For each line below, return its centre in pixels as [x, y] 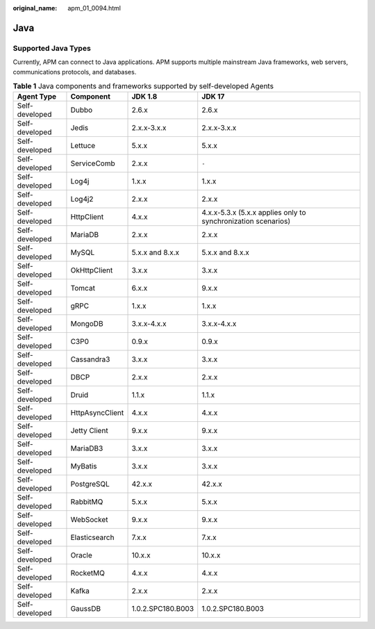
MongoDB [87, 324]
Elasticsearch [92, 537]
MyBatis [84, 466]
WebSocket [89, 520]
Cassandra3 [90, 359]
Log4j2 [82, 199]
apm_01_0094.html [94, 8]
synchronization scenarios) [246, 221]
